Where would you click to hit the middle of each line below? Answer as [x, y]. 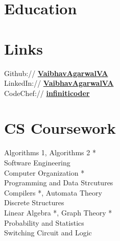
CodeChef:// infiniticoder [47, 93]
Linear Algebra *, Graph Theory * [58, 212]
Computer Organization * [44, 172]
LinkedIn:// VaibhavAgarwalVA [59, 83]
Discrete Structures [34, 202]
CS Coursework [60, 128]
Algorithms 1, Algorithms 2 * [50, 152]
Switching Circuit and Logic [48, 233]
